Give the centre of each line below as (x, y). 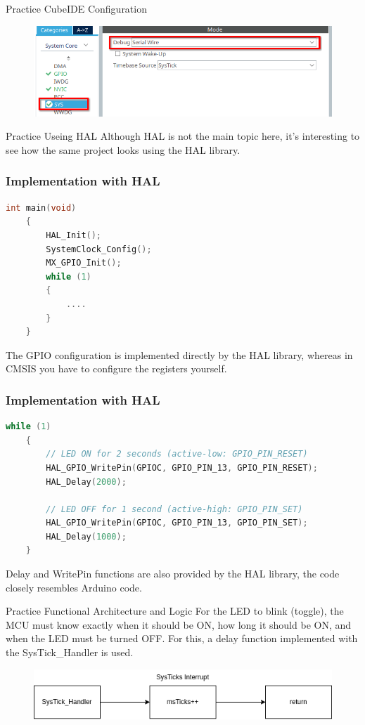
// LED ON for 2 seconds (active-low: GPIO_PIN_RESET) (177, 454)
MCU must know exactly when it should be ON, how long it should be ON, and (179, 624)
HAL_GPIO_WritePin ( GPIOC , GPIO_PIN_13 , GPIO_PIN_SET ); (177, 523)
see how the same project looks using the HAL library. (123, 149)
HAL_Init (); (74, 235)
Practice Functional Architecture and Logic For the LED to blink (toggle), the (175, 611)
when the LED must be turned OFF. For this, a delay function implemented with (182, 638)
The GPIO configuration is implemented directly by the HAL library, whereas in (179, 354)
